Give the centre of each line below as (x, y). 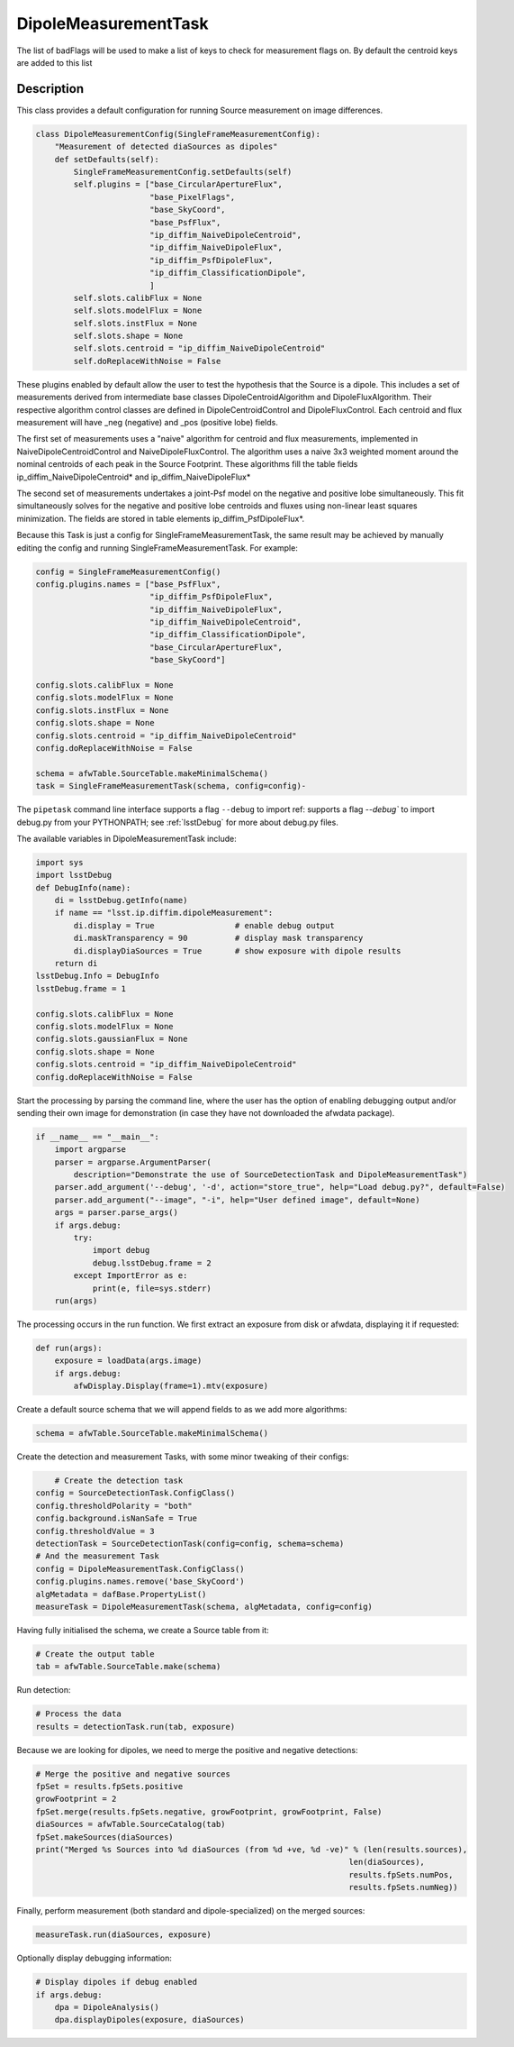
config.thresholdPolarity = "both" (114, 1506)
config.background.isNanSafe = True (117, 1518)
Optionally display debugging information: (95, 1958)
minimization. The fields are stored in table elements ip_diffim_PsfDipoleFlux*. (161, 518)
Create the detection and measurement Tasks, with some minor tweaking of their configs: (183, 1457)
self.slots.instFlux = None (135, 323)
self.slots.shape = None (128, 336)
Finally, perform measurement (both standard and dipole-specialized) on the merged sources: (191, 1911)
